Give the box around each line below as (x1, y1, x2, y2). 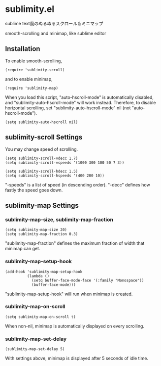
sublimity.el (5, 3, 55, 15)
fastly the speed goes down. (5, 187, 63, 193)
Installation (5, 45, 40, 53)
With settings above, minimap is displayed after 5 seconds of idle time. (5, 355, 149, 362)
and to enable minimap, (5, 76, 53, 82)
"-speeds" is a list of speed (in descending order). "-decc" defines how (5, 182, 150, 187)
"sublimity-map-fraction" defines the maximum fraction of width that (5, 240, 145, 246)
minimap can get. (5, 246, 40, 252)
